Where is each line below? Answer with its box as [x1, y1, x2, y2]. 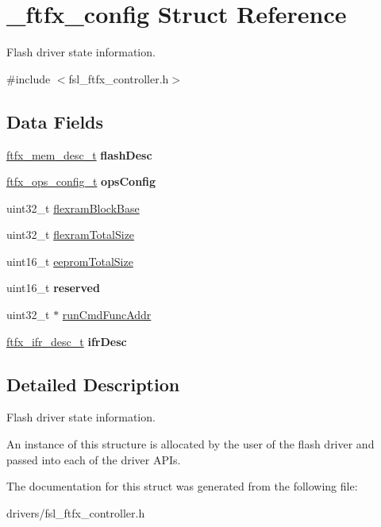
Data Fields [6, 109, 104, 133]
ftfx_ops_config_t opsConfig [6, 173, 156, 190]
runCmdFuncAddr [62, 306, 152, 323]
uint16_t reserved [6, 279, 100, 296]
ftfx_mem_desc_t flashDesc [6, 146, 152, 163]
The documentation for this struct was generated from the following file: [6, 478, 358, 494]
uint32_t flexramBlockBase [6, 199, 140, 216]
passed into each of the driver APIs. [6, 451, 181, 467]
